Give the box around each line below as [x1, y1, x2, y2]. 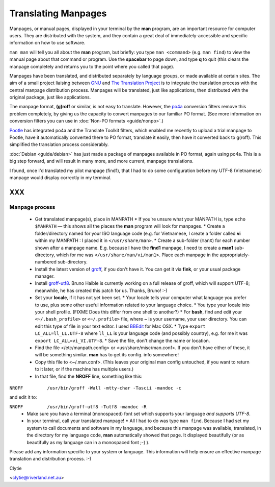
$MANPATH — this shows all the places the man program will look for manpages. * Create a [35, 223, 225, 229]
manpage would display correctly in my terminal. [9, 174, 112, 181]
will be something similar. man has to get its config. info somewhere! [35, 352, 179, 358]
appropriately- [219, 252, 250, 258]
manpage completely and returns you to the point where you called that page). [9, 63, 175, 69]
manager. [35, 273, 55, 279]
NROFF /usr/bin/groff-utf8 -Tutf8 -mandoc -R [9, 404, 147, 409]
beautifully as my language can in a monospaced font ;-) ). [26, 439, 150, 445]
